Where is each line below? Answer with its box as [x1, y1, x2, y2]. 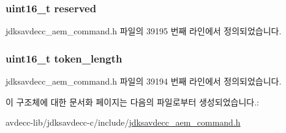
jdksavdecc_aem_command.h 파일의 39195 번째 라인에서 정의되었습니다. [6, 25, 282, 37]
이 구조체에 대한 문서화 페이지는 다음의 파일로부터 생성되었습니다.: [6, 95, 259, 108]
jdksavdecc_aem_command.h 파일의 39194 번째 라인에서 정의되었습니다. [6, 75, 282, 88]
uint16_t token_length [6, 50, 122, 66]
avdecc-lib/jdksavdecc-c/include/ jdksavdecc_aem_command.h [6, 116, 241, 129]
